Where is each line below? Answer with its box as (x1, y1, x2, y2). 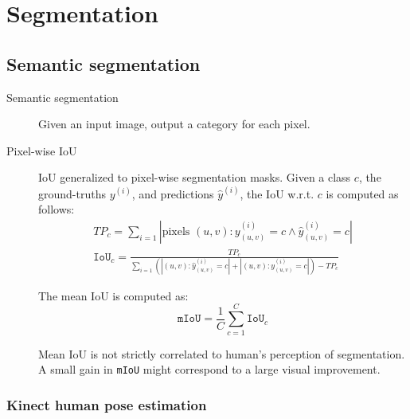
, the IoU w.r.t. (240, 185, 314, 202)
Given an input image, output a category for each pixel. (38, 116, 310, 132)
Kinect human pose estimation (6, 394, 207, 414)
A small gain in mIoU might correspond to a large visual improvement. (38, 361, 381, 378)
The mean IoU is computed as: (38, 287, 189, 303)
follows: (38, 201, 75, 217)
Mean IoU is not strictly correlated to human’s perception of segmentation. (38, 345, 405, 362)
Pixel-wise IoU (6, 142, 77, 159)
